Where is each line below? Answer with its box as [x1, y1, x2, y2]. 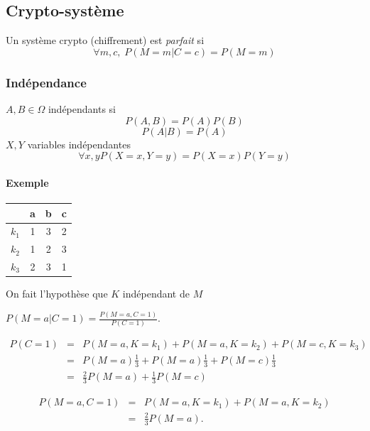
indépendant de [122, 286, 190, 301]
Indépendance [6, 73, 87, 91]
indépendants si [48, 102, 116, 116]
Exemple [6, 175, 49, 190]
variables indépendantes [27, 136, 131, 151]
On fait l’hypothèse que [6, 286, 108, 301]
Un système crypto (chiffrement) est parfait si [6, 33, 205, 48]
